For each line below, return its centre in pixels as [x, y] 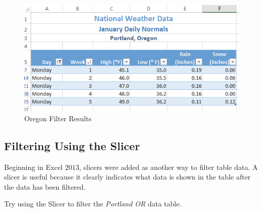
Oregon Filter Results [58, 118]
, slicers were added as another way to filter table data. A [169, 167]
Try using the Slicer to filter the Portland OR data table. [93, 204]
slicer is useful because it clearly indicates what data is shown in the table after [127, 177]
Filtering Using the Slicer [72, 145]
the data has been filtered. [45, 186]
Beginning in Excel [33, 167]
